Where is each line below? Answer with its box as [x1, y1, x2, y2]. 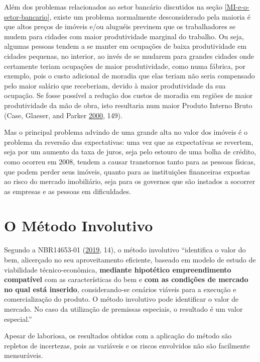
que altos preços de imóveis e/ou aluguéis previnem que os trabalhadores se [4, 21, 236, 32]
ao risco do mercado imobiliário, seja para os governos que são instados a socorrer [4, 176, 255, 187]
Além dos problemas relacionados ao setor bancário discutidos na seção [4, 2, 223, 12]
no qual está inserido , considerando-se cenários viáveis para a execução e [4, 284, 236, 294]
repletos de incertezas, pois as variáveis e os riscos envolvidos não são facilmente [4, 340, 250, 350]
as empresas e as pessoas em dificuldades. [4, 186, 131, 196]
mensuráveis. [4, 350, 43, 360]
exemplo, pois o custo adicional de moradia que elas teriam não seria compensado [4, 70, 255, 81]
